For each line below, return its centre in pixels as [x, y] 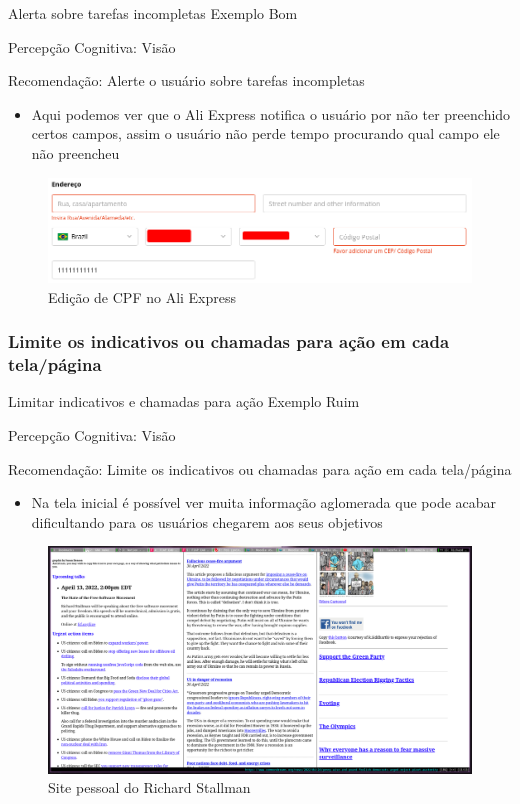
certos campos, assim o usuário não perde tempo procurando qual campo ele [265, 133]
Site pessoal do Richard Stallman [149, 787]
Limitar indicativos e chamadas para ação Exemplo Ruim [184, 401]
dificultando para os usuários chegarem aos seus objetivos [207, 521]
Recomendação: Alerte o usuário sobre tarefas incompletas [186, 80]
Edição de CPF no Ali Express [142, 296]
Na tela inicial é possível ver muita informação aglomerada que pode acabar [264, 502]
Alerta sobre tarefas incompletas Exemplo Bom [153, 13]
